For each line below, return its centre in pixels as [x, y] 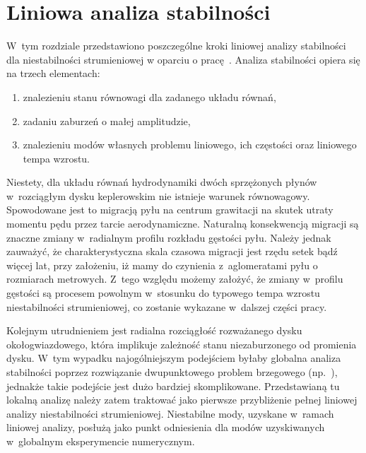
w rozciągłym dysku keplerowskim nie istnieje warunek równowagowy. [158, 195]
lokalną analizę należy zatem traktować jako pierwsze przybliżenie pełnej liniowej [182, 400]
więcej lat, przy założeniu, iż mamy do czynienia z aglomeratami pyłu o [162, 265]
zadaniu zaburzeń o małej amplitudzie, [107, 120]
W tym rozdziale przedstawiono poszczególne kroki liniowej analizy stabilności [176, 46]
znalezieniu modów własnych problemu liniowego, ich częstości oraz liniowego [190, 145]
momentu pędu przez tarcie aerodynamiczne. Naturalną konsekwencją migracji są [183, 224]
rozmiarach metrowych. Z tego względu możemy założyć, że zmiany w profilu [175, 279]
